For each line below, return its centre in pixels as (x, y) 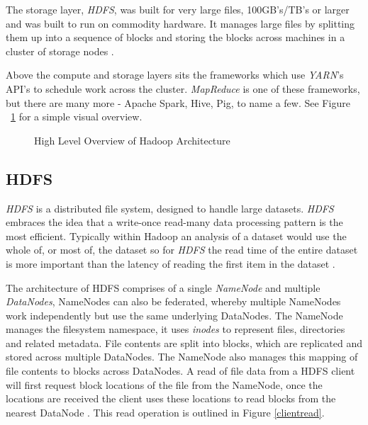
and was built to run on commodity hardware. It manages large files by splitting (180, 23)
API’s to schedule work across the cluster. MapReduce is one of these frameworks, (183, 88)
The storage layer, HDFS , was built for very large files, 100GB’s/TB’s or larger (178, 9)
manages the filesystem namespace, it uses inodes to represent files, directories (175, 329)
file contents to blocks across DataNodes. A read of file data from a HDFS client (180, 371)
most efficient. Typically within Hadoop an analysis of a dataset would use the (176, 236)
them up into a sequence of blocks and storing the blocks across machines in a (175, 37)
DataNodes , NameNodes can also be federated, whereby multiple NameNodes (173, 301)
